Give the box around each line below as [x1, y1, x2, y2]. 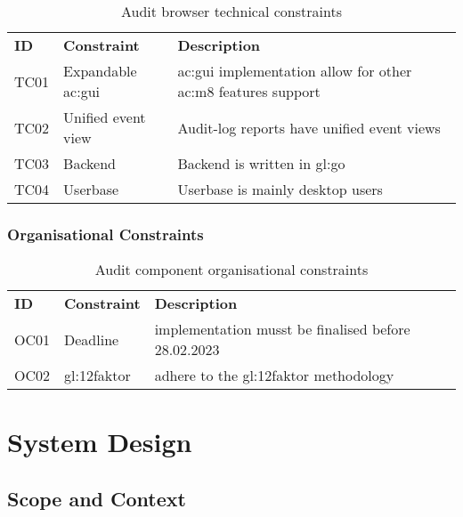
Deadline [64, 328, 119, 350]
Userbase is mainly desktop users [177, 179, 383, 199]
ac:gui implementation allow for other [177, 61, 412, 81]
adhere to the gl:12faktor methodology [154, 365, 394, 386]
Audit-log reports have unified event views [177, 117, 441, 138]
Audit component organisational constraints [94, 259, 369, 280]
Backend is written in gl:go [177, 153, 345, 174]
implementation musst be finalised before [154, 319, 410, 340]
